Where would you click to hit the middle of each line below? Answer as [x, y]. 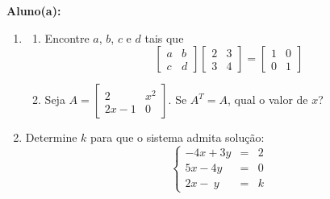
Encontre [67, 37]
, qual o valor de [267, 99]
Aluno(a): [34, 10]
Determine [51, 137]
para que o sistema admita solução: [178, 137]
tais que [164, 37]
